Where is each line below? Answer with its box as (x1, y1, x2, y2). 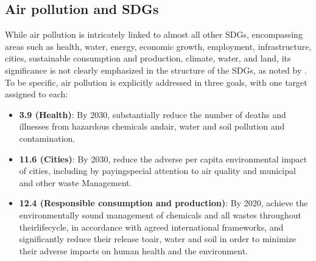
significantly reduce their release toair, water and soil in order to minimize (19, 232, 297, 245)
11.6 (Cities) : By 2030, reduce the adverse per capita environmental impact (19, 152, 307, 165)
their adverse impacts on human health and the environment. (19, 244, 248, 257)
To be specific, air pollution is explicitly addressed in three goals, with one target (5, 75, 307, 88)
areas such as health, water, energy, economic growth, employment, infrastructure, (5, 40, 312, 52)
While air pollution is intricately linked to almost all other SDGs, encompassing (5, 28, 303, 41)
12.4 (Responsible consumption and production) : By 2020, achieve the (19, 197, 308, 209)
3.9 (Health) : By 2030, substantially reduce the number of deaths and (19, 108, 286, 120)
